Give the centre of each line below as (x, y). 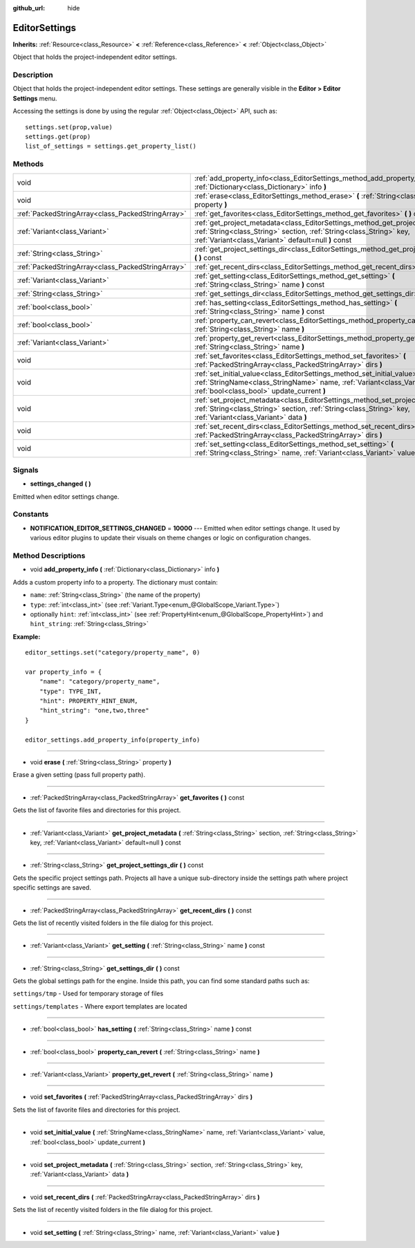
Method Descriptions (49, 556)
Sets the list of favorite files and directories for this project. (96, 1110)
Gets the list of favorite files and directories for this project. (97, 810)
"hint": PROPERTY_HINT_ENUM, (89, 701)
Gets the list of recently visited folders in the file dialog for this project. (113, 923)
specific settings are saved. (52, 888)
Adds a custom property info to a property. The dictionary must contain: (115, 582)
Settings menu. (35, 98)
